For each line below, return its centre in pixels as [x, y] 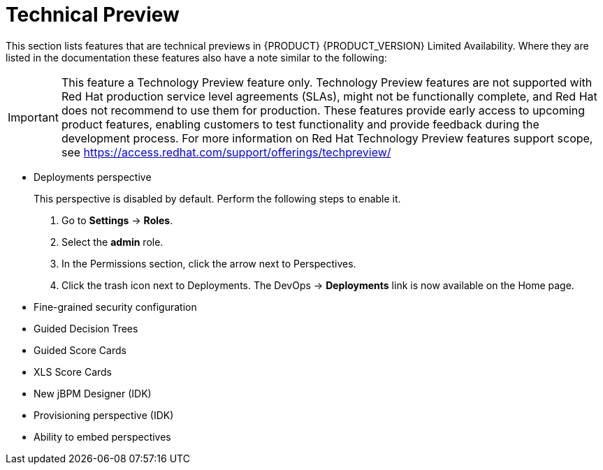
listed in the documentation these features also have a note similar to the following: [196, 57]
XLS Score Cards [73, 372]
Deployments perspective [93, 177]
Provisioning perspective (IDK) [104, 415]
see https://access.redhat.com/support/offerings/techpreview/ [226, 152]
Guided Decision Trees [86, 328]
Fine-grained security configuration [115, 307]
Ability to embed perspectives [102, 436]
